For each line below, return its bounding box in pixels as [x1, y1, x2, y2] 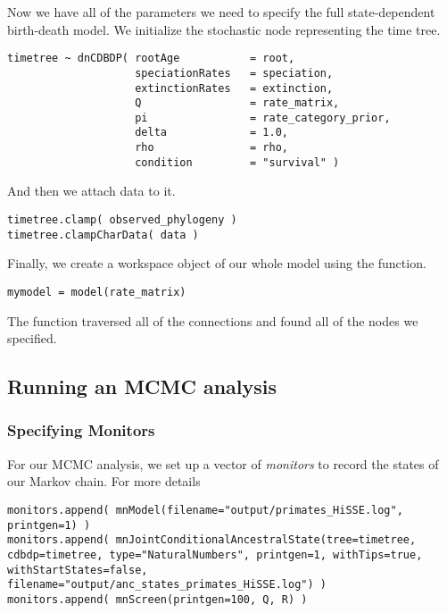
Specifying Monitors [7, 419, 155, 441]
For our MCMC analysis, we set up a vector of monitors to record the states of [7, 454, 439, 473]
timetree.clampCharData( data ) [7, 228, 199, 241]
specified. [7, 329, 57, 348]
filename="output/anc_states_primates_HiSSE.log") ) [7, 578, 327, 592]
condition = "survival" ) [135, 155, 340, 169]
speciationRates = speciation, [135, 66, 334, 80]
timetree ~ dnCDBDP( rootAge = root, [7, 52, 295, 65]
